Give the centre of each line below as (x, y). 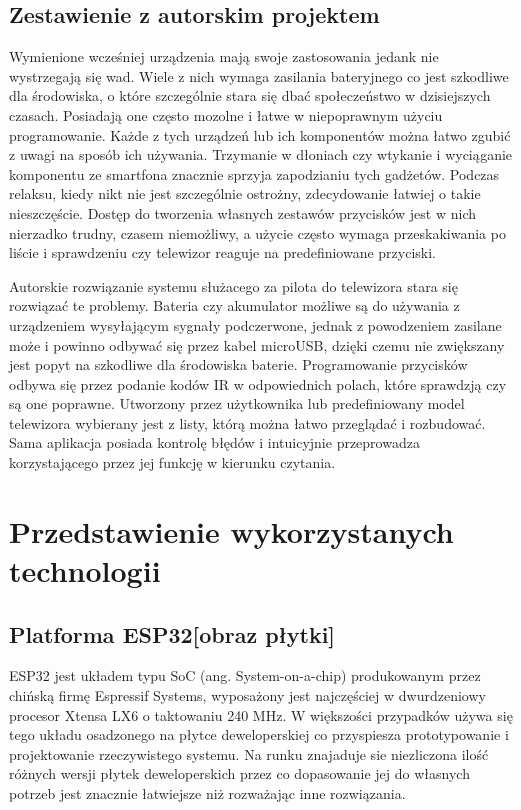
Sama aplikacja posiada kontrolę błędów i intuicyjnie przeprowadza (214, 442)
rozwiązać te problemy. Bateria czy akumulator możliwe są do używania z (234, 305)
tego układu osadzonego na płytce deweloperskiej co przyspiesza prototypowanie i (259, 734)
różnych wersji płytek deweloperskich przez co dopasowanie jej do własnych (239, 773)
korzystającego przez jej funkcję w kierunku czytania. (172, 462)
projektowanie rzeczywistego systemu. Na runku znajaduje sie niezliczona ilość (249, 753)
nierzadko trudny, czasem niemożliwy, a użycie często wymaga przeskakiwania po (257, 232)
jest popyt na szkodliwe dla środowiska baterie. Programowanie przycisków (238, 364)
